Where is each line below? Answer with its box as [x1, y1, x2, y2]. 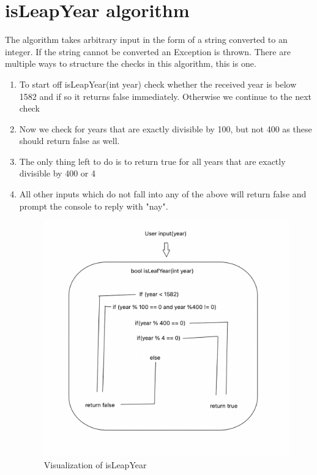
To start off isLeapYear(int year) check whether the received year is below [19, 77, 297, 90]
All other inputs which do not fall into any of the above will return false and [19, 188, 307, 200]
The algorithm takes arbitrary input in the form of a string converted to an [5, 33, 288, 46]
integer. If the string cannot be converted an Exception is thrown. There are [5, 45, 291, 58]
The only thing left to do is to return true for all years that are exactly [19, 154, 286, 167]
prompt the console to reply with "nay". [19, 199, 168, 212]
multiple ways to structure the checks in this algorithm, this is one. [5, 57, 256, 70]
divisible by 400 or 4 [19, 167, 95, 180]
